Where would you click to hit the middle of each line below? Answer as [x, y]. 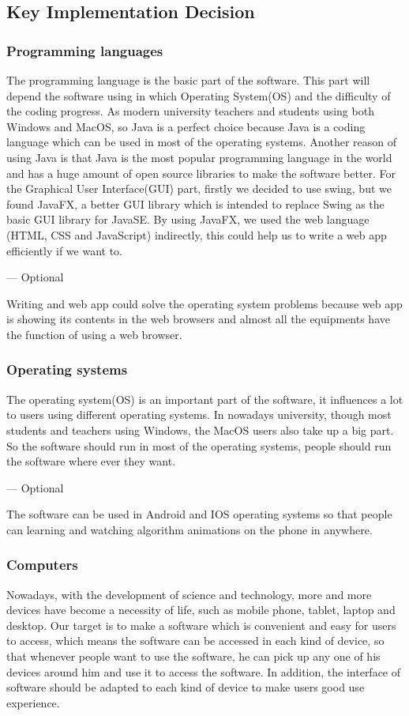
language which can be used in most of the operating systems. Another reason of [202, 142]
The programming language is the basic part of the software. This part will [188, 80]
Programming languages [85, 50]
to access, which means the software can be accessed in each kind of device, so [195, 641]
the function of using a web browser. [94, 334]
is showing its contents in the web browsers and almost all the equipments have [198, 319]
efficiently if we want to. [64, 250]
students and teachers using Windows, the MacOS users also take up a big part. [200, 430]
